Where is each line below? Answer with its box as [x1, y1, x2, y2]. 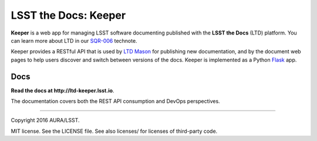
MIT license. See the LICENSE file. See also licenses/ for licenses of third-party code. [11, 128, 218, 135]
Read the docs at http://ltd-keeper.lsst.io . [11, 87, 114, 94]
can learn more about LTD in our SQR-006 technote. [11, 37, 137, 44]
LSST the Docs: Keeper [11, 9, 126, 22]
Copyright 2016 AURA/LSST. [11, 117, 80, 124]
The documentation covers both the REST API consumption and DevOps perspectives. [11, 98, 220, 105]
